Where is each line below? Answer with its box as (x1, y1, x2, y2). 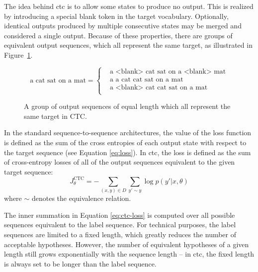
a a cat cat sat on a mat (109, 76, 183, 83)
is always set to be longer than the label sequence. (4, 258, 157, 269)
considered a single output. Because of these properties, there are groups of (4, 30, 233, 40)
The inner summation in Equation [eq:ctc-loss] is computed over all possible (4, 209, 235, 220)
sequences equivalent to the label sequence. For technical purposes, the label (4, 219, 236, 230)
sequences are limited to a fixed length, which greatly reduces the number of (4, 229, 237, 239)
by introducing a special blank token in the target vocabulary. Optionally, (4, 10, 229, 21)
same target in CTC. (24, 110, 87, 121)
